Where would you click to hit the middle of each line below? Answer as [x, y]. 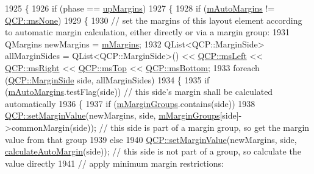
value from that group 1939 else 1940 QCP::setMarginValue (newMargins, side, [151, 139]
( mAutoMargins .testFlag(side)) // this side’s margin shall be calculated [139, 92]
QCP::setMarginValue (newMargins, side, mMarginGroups [112, 115]
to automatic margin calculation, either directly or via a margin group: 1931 [147, 32]
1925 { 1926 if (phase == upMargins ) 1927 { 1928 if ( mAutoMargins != [140, 8]
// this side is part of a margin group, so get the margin [204, 127]
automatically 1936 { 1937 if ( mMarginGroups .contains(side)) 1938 [130, 103]
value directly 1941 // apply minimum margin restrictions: [114, 163]
